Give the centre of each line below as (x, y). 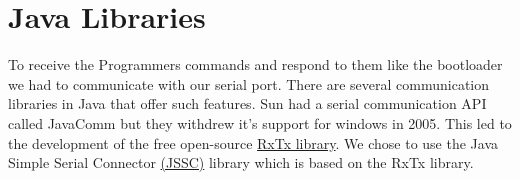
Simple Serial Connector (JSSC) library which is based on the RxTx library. (241, 162)
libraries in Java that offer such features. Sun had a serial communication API (247, 103)
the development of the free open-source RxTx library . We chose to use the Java (253, 142)
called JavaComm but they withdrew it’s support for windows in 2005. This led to (260, 122)
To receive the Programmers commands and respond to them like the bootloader (255, 64)
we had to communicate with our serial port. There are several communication (249, 83)
